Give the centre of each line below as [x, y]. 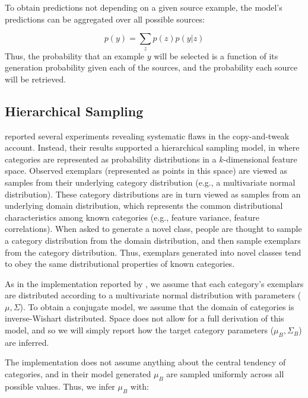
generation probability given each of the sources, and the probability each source [151, 67]
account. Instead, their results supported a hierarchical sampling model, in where [152, 147]
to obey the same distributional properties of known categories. [120, 264]
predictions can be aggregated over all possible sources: [105, 19]
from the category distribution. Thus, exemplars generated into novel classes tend [153, 252]
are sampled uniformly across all [225, 374]
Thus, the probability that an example [75, 55]
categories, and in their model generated [78, 374]
